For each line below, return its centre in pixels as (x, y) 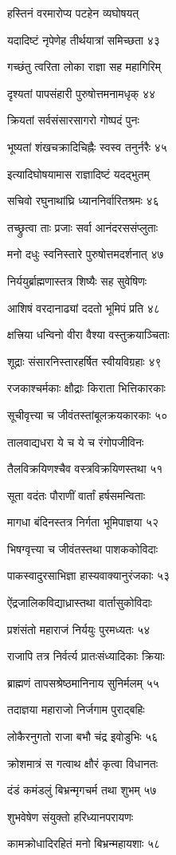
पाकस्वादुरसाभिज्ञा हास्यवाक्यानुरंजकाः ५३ (89, 575)
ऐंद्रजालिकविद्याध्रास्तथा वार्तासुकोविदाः (80, 603)
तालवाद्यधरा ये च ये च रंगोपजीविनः (76, 441)
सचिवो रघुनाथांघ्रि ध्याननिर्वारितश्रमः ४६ (83, 201)
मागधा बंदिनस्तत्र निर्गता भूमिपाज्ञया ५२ (83, 522)
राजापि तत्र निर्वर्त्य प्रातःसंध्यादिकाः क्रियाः (86, 656)
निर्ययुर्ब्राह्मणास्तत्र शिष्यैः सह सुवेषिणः (77, 280)
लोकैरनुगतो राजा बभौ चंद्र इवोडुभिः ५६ (83, 737)
